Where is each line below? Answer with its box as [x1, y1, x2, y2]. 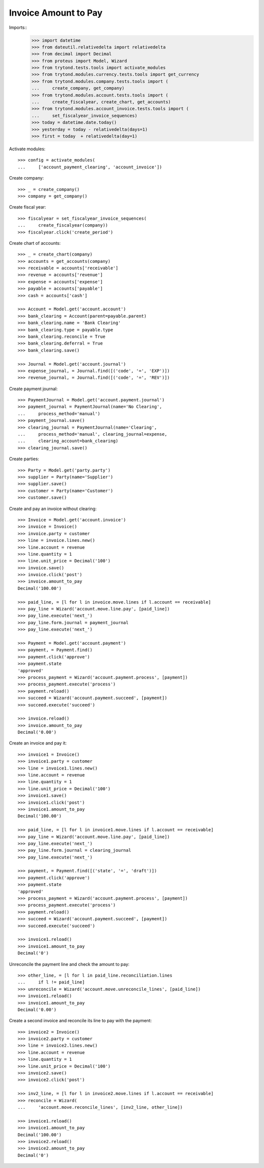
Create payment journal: [9, 386, 58, 392]
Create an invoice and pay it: [9, 740, 67, 746]
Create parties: [9, 456, 39, 462]
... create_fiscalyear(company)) [18, 223, 109, 228]
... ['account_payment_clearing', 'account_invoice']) [18, 164, 162, 170]
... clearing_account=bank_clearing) [18, 438, 118, 444]
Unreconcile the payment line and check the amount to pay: [9, 961, 130, 967]
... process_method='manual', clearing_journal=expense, [18, 431, 167, 437]
